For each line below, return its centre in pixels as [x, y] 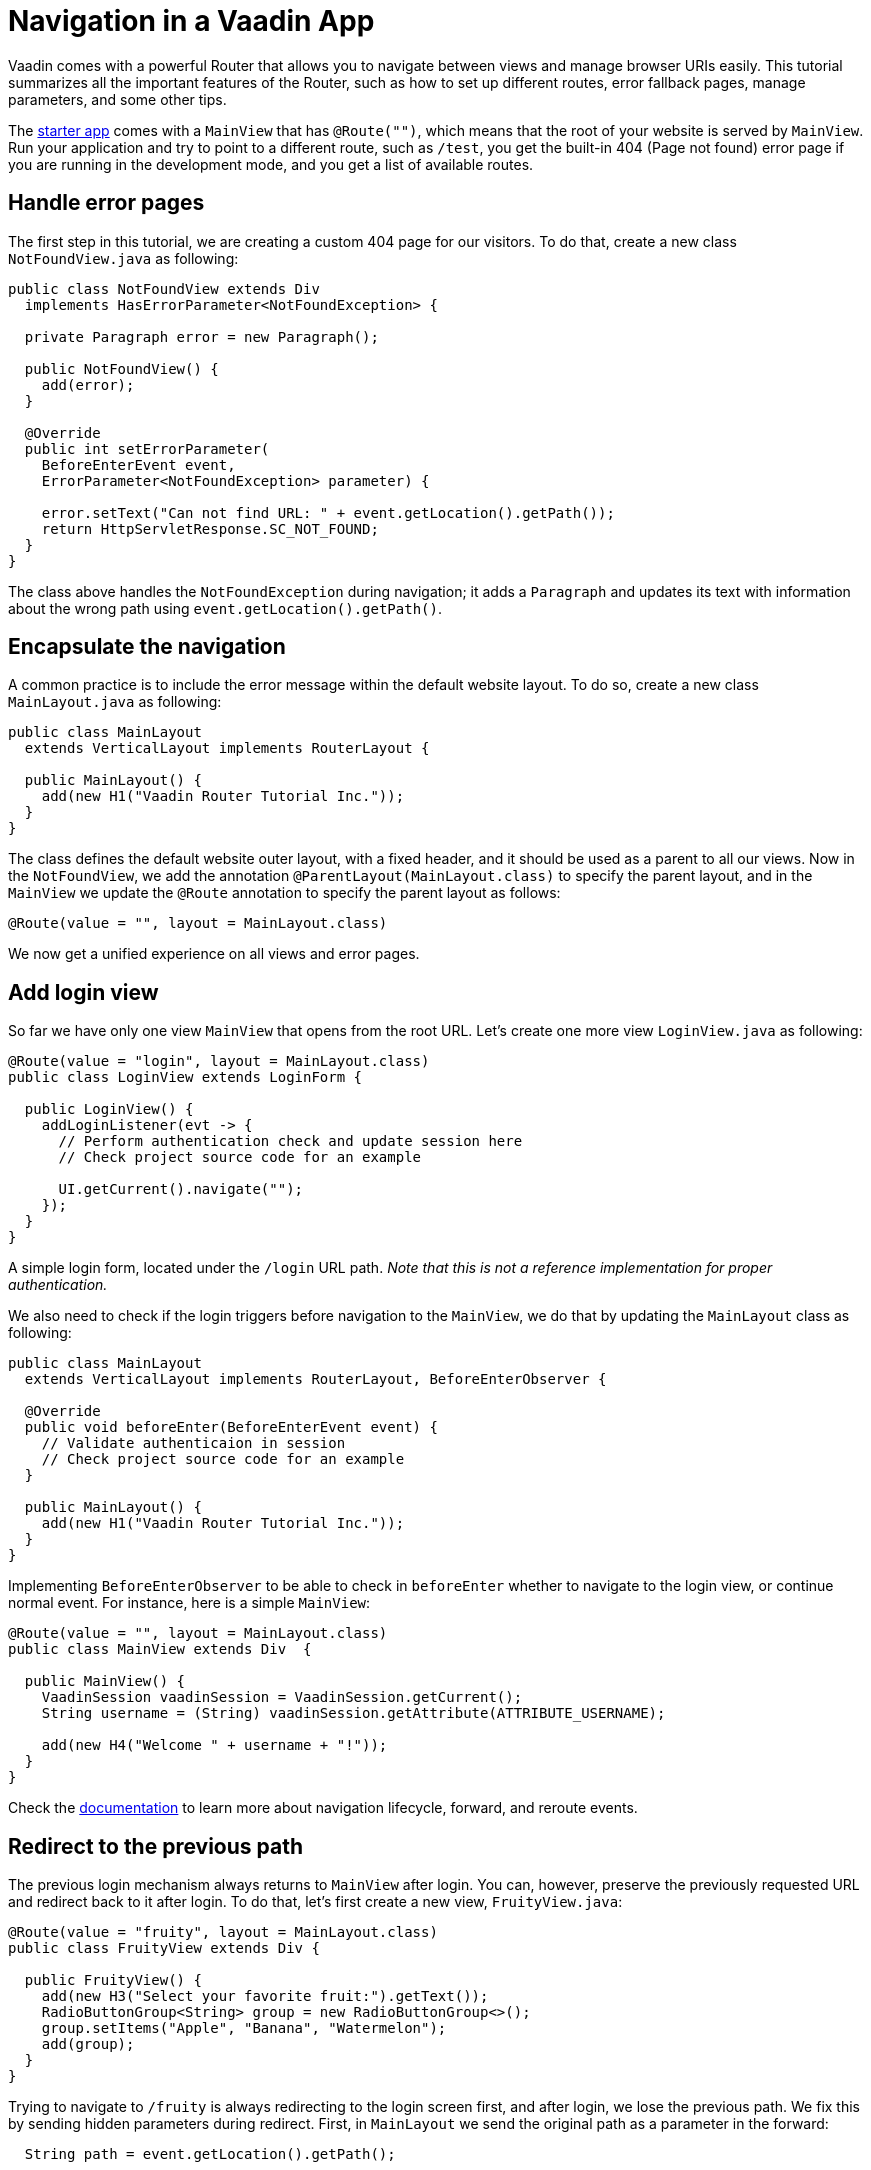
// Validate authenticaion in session [193, 1443]
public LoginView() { [109, 1109]
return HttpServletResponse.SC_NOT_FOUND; [210, 528]
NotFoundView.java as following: [123, 258]
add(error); [88, 384]
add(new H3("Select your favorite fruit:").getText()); [265, 1996]
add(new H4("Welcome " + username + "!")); [214, 1745]
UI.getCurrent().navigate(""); [181, 1189]
